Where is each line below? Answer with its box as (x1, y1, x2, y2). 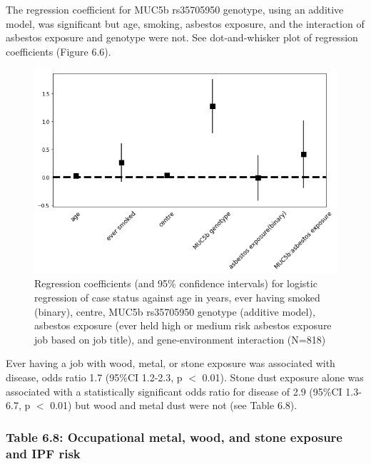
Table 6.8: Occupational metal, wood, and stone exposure (6, 428, 342, 445)
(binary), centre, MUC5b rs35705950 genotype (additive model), (34, 304, 315, 319)
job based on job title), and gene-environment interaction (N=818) (34, 331, 326, 346)
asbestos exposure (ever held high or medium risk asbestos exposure (34, 318, 332, 333)
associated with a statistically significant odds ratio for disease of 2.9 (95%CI (6, 383, 342, 398)
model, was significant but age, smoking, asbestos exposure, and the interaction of (6, 16, 365, 31)
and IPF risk (6, 444, 81, 462)
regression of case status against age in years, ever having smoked (34, 290, 320, 305)
